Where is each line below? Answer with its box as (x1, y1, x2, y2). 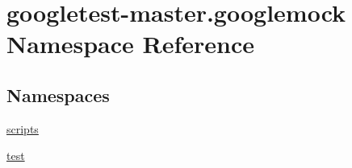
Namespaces (6, 82, 110, 107)
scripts (6, 120, 39, 137)
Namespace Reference (6, 27, 254, 60)
